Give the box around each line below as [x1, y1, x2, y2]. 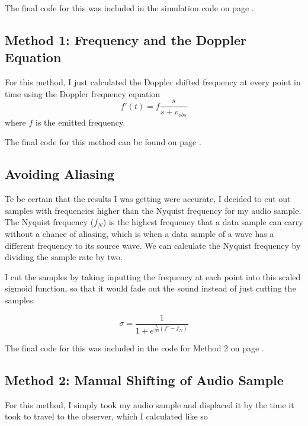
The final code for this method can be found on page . [5, 136, 201, 148]
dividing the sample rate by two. [5, 251, 123, 263]
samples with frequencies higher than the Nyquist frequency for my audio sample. [5, 204, 301, 216]
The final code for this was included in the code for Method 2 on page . [5, 342, 264, 354]
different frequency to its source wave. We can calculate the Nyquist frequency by [5, 239, 301, 251]
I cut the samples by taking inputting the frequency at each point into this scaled [5, 270, 301, 283]
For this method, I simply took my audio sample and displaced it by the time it [5, 398, 294, 411]
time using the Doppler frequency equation [5, 87, 161, 100]
